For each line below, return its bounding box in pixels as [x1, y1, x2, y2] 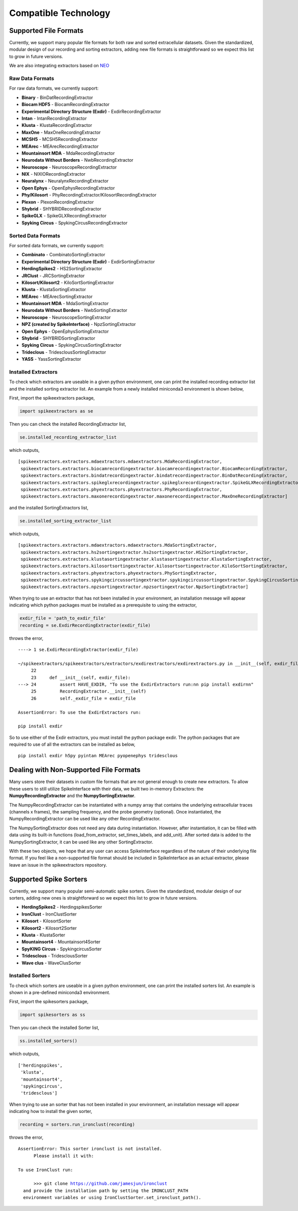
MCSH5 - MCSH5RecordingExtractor [21, 136, 98, 142]
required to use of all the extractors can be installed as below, [9, 741, 136, 747]
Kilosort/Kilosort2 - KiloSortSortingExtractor [21, 279, 114, 286]
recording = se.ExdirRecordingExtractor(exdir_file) [19, 622, 151, 628]
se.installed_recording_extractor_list [19, 434, 117, 440]
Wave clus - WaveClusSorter [21, 960, 81, 966]
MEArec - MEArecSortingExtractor [21, 294, 93, 300]
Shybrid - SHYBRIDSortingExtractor [21, 335, 95, 341]
